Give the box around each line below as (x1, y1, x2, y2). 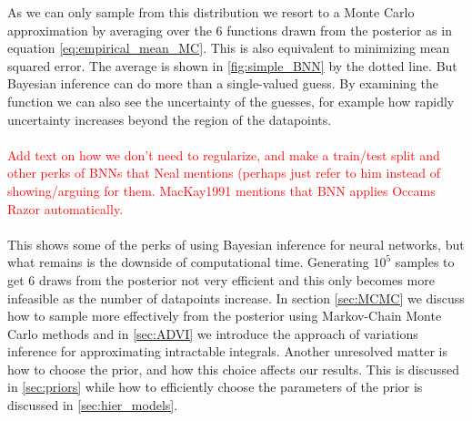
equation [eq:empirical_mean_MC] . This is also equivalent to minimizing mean (7, 38, 450, 57)
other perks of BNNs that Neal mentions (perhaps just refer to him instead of (7, 163, 441, 182)
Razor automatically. (7, 199, 124, 218)
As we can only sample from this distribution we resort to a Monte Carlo (7, 3, 415, 21)
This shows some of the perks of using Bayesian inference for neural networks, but (7, 234, 465, 253)
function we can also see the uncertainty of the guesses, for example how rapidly (7, 91, 455, 110)
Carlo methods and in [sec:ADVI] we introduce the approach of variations (7, 323, 418, 343)
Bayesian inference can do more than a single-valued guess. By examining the (7, 74, 439, 93)
